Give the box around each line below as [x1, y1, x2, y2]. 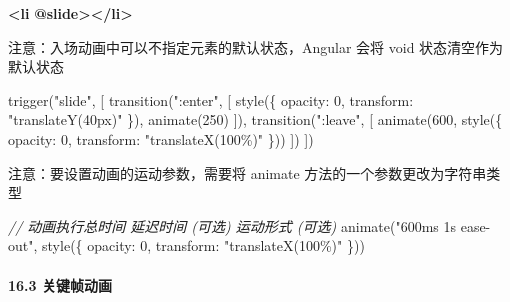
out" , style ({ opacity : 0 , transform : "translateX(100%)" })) [8, 235, 365, 256]
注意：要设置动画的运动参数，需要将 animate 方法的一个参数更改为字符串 [8, 162, 487, 183]
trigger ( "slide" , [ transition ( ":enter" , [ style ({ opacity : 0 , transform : [8, 89, 414, 110]
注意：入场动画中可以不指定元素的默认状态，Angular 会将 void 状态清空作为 [8, 36, 504, 57]
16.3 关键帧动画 [8, 274, 112, 295]
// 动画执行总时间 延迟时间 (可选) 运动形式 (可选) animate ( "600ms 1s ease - [8, 215, 491, 236]
